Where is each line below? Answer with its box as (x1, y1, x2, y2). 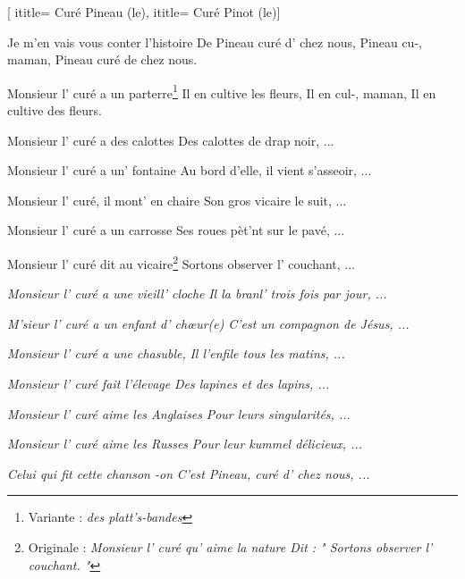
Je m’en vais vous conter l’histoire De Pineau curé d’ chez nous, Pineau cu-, (7, 32, 422, 51)
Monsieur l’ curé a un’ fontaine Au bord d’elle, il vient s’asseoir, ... (7, 161, 372, 180)
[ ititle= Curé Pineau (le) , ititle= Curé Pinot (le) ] (7, 3, 281, 21)
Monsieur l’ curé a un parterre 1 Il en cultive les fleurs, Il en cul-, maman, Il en (7, 80, 436, 102)
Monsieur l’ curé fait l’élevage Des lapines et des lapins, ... (7, 374, 330, 393)
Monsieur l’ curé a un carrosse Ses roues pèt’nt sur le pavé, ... (7, 221, 345, 239)
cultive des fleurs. (7, 101, 102, 120)
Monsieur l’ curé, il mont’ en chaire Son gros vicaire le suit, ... (7, 190, 347, 209)
